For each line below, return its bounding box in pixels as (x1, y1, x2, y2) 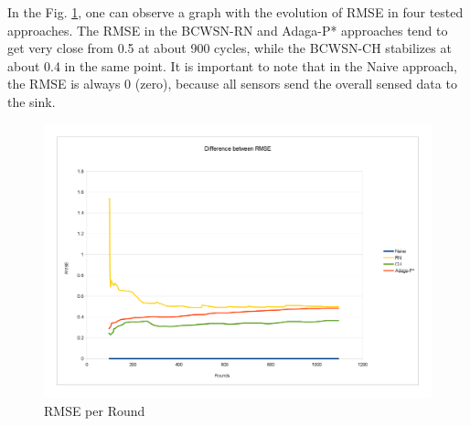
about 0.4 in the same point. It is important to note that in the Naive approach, (7, 56, 457, 75)
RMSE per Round (44, 400, 145, 420)
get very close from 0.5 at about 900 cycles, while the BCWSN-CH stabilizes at (7, 38, 452, 58)
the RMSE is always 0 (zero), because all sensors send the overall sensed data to (7, 74, 457, 93)
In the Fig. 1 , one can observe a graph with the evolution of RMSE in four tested (7, 3, 464, 21)
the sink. (7, 91, 56, 111)
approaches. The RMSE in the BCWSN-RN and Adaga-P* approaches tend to (7, 20, 448, 39)
